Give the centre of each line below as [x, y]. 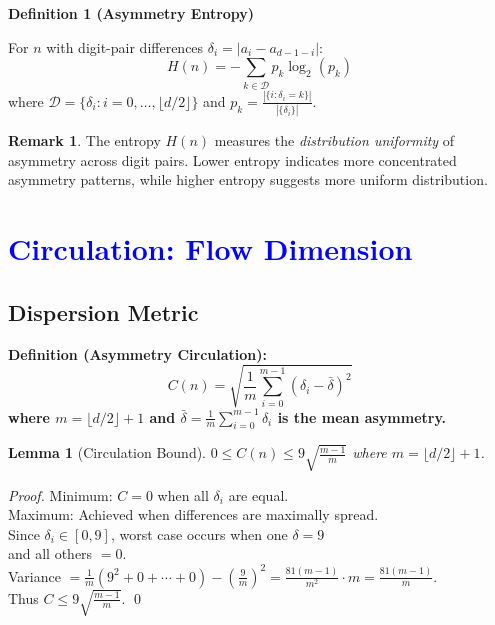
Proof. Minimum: [60, 494]
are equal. [258, 494]
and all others [50, 553]
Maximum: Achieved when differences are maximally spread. [193, 514]
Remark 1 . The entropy [84, 140]
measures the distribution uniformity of [334, 140]
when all [183, 494]
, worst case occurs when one [199, 533]
